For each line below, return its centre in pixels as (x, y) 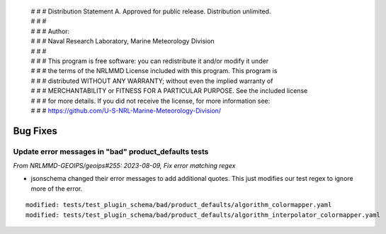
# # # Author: (50, 31)
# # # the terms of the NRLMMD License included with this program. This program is (154, 71)
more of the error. (57, 189)
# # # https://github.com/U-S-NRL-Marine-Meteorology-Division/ (126, 111)
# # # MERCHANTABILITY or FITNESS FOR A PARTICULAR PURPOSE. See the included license (169, 91)
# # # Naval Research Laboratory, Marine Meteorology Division (123, 41)
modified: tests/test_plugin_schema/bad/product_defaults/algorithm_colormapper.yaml (179, 205)
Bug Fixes (35, 131)
